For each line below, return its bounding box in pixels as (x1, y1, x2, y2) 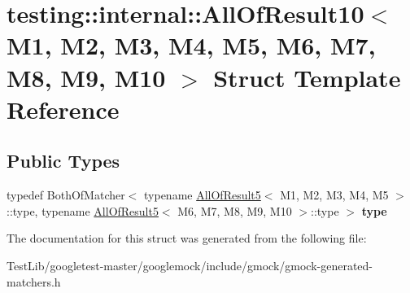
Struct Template (213, 60, 401, 94)
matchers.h (7, 273, 61, 290)
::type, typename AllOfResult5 (7, 202, 159, 219)
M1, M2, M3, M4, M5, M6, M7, (7, 28, 376, 62)
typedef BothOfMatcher (7, 186, 125, 203)
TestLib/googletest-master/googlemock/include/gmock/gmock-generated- (7, 256, 373, 273)
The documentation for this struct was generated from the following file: (7, 230, 367, 247)
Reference (7, 92, 120, 125)
